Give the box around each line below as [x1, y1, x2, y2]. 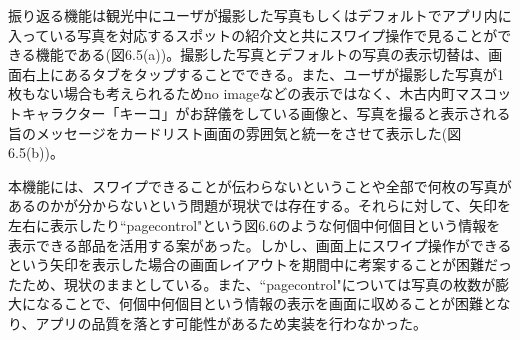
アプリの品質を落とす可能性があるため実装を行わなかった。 [35, 312, 428, 333]
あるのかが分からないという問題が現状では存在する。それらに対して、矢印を [8, 195, 511, 216]
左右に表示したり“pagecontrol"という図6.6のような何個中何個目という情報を [8, 214, 501, 235]
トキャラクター [8, 102, 106, 123]
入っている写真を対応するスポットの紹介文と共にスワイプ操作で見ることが [8, 24, 498, 45]
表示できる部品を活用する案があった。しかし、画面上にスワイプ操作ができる [8, 234, 512, 255]
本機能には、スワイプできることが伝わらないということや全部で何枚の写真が [8, 175, 512, 196]
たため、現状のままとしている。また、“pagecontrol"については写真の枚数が [8, 273, 496, 294]
